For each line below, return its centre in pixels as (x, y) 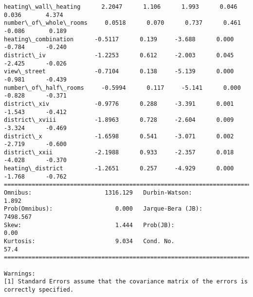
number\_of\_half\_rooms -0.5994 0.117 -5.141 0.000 (122, 88)
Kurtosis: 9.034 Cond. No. (89, 241)
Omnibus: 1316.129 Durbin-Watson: (98, 193)
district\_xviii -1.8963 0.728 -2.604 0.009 (119, 120)
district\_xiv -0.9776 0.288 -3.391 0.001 (119, 104)
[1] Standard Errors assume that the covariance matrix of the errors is (126, 282)
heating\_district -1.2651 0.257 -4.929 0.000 (119, 169)
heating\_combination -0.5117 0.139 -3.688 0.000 (119, 39)
